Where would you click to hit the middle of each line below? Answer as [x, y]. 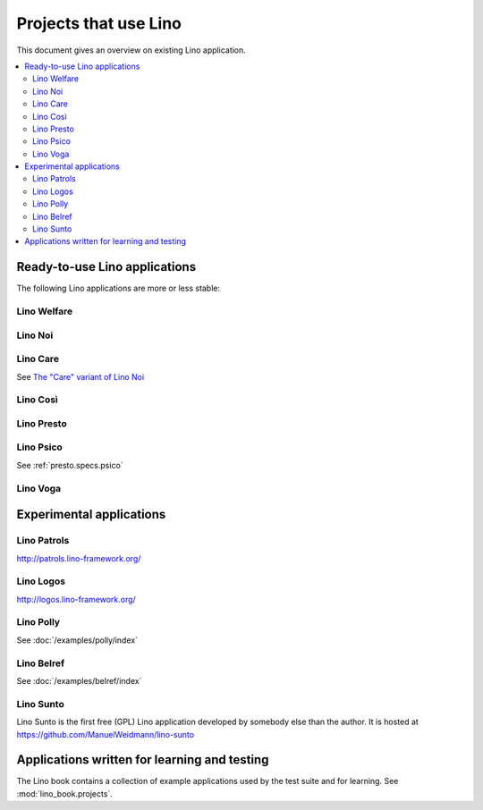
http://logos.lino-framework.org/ [76, 599]
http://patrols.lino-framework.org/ [79, 558]
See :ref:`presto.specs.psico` [70, 465]
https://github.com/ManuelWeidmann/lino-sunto [106, 734]
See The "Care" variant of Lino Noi [80, 376]
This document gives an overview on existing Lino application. [131, 50]
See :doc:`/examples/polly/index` [77, 640]
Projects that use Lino [99, 23]
